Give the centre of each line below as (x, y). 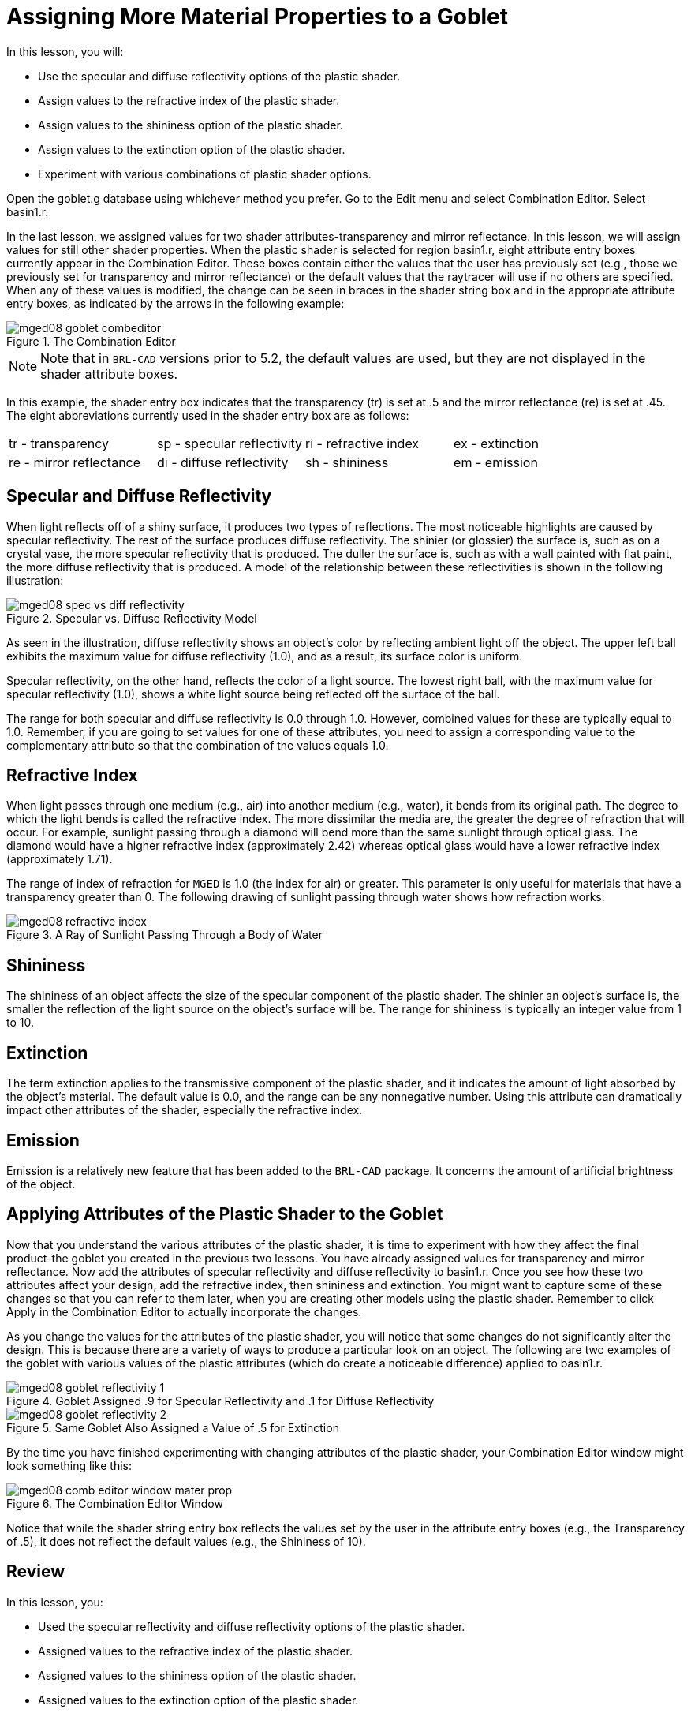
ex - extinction (497, 443)
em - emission (496, 462)
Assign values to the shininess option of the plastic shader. (190, 125)
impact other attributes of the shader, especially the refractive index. (185, 1110)
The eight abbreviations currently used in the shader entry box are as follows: (208, 415)
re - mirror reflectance (75, 462)
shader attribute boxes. (109, 374)
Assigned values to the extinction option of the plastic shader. (198, 1700)
